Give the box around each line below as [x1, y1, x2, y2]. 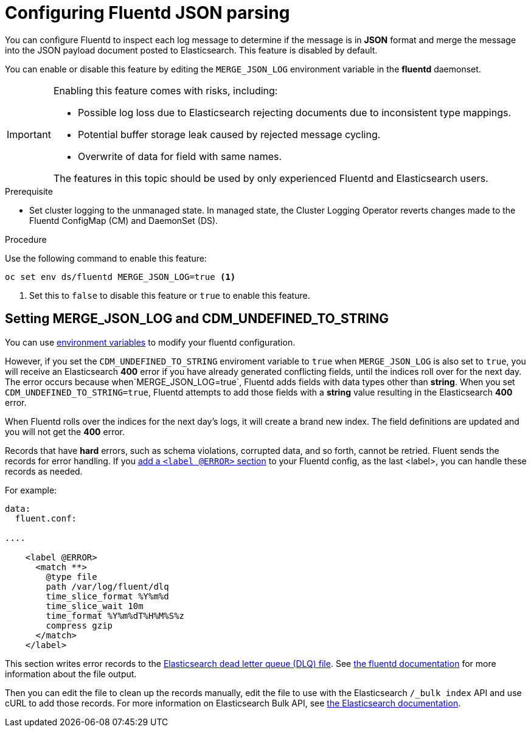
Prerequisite [5, 186, 53, 197]
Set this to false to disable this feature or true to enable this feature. [29, 290, 310, 301]
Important [7, 128, 51, 141]
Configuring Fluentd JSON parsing [5, 2, 290, 23]
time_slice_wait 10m [46, 601, 144, 611]
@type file [46, 571, 97, 582]
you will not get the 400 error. [5, 426, 125, 437]
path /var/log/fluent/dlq [46, 581, 169, 591]
